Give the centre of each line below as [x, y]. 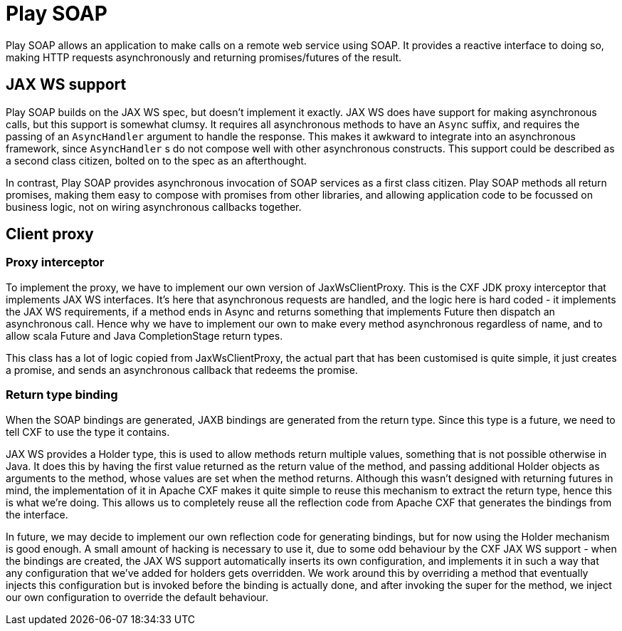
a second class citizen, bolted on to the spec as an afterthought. [156, 160]
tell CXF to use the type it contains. [88, 432]
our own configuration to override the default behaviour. [137, 597]
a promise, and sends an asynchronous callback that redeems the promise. [182, 370]
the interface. [37, 514]
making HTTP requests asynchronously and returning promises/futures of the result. [204, 57]
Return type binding [62, 395]
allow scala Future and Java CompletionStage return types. [144, 335]
